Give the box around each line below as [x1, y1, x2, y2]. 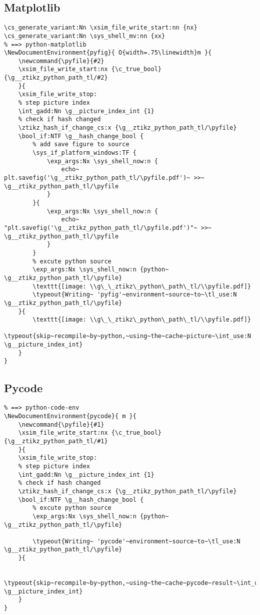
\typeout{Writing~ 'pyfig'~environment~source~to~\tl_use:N [32, 291, 237, 298]
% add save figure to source [32, 141, 129, 148]
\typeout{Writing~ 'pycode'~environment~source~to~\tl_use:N [32, 537, 240, 545]
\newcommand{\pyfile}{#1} [18, 421, 104, 428]
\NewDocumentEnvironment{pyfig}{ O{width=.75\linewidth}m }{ [4, 49, 212, 57]
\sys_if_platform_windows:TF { [32, 149, 136, 157]
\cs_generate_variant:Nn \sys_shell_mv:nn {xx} [4, 32, 165, 40]
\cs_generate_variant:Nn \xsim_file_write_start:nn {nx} [4, 24, 197, 32]
